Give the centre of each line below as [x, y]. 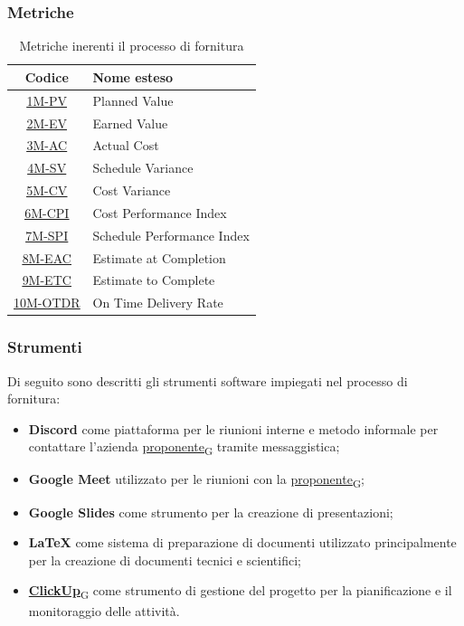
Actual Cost [126, 145]
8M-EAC [47, 257]
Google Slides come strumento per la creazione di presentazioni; [211, 512]
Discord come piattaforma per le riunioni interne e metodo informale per [233, 428]
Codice [47, 76]
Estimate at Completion [159, 257]
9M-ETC [47, 280]
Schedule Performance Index [171, 235]
